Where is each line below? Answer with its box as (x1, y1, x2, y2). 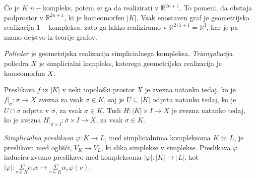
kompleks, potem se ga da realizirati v (43, 2, 159, 12)
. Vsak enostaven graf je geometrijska (136, 12, 250, 22)
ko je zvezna (4, 115, 41, 125)
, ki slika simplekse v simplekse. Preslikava (101, 142, 231, 152)
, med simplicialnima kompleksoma (104, 132, 211, 142)
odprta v (22, 105, 49, 115)
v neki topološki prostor (62, 84, 135, 95)
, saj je (104, 94, 125, 104)
